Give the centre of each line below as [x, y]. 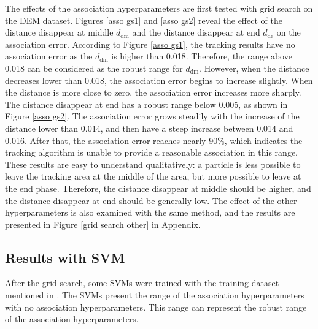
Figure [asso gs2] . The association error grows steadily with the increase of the [152, 116]
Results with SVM [65, 257]
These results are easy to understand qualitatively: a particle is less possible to [153, 164]
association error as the [49, 56]
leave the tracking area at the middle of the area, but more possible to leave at [153, 176]
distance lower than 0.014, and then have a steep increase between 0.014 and [149, 128]
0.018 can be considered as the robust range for [94, 68]
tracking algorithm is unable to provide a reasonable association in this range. [151, 152]
